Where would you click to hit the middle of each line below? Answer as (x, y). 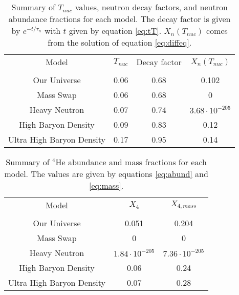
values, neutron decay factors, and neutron (151, 7)
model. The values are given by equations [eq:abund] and (106, 174)
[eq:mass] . (106, 185)
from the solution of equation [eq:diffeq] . (120, 42)
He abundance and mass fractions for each (131, 162)
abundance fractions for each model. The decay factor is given (119, 19)
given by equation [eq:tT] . (115, 31)
